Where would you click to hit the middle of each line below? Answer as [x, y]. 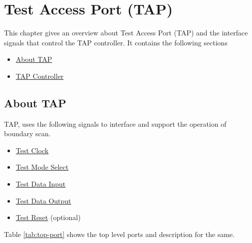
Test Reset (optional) [48, 217]
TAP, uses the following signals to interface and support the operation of [115, 123]
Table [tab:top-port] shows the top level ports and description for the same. [120, 234]
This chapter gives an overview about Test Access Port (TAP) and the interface [126, 33]
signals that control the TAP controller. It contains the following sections [116, 42]
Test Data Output [43, 200]
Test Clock [32, 150]
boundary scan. [27, 133]
